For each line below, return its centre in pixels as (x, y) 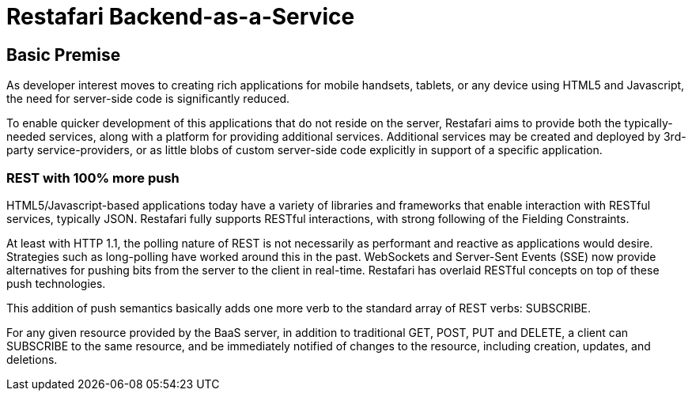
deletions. (32, 359)
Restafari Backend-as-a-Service (181, 17)
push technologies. (56, 283)
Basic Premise (64, 55)
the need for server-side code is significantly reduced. (148, 99)
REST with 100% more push (93, 178)
